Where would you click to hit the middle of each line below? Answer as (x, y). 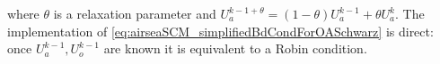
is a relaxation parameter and (135, 13)
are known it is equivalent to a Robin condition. (235, 48)
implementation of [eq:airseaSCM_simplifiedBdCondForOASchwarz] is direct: (220, 31)
